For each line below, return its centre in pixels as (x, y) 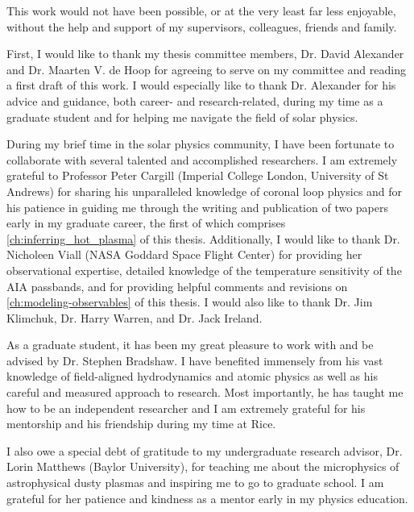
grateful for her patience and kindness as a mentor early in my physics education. (207, 498)
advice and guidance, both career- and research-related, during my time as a (195, 100)
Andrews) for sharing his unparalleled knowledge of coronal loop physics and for (205, 191)
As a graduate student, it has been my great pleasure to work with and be (190, 345)
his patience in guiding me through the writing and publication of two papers (197, 207)
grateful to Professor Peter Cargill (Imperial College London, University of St (198, 175)
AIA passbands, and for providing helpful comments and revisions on (177, 286)
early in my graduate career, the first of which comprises (146, 223)
